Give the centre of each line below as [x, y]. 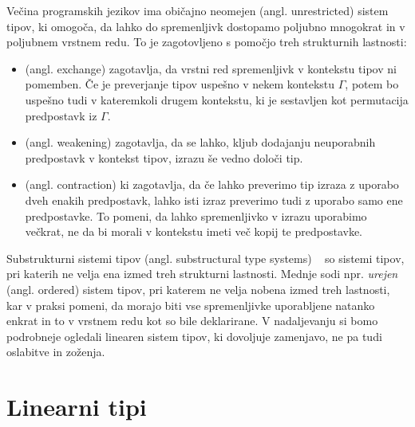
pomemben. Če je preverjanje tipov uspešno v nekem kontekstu [180, 84]
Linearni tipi [77, 407]
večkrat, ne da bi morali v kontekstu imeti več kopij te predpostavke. [194, 231]
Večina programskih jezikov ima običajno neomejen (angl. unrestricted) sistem [198, 10]
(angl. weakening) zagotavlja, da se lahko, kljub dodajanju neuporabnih [200, 142]
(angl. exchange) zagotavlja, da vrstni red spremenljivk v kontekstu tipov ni [211, 68]
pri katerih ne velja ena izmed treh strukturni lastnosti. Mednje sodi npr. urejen [202, 274]
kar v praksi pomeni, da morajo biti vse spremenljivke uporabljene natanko [191, 305]
